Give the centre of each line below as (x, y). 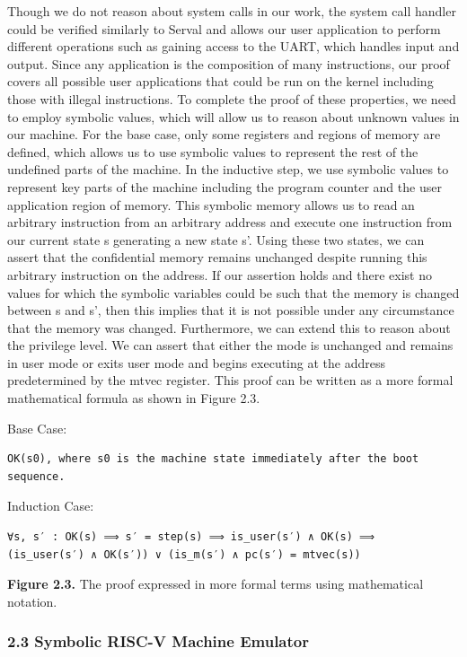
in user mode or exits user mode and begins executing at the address (196, 362)
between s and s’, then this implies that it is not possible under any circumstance (231, 310)
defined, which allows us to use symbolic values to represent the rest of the (213, 151)
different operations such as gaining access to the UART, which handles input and (233, 46)
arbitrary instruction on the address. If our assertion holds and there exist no (220, 274)
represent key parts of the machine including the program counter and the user (225, 186)
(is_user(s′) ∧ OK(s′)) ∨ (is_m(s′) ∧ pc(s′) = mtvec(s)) (184, 554)
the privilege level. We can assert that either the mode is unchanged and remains (230, 345)
